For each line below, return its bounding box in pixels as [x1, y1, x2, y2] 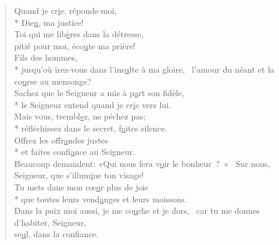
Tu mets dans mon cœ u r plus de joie [14, 180, 149, 193]
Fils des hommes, [14, 51, 77, 64]
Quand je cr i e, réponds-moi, [14, 4, 117, 16]
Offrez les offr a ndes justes [14, 133, 109, 146]
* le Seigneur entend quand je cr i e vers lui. [14, 98, 171, 110]
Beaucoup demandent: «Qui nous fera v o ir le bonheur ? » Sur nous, [14, 157, 271, 169]
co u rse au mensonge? [14, 74, 91, 87]
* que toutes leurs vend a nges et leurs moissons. [14, 192, 187, 205]
